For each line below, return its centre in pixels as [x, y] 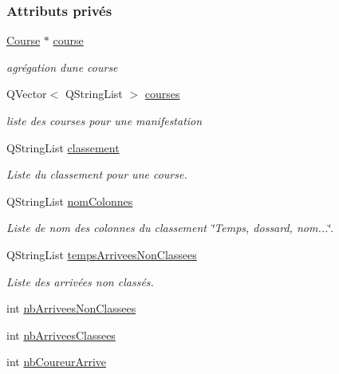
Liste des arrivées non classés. [80, 281]
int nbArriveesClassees [61, 335]
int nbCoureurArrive [57, 362]
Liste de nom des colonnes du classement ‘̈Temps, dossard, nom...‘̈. [170, 228]
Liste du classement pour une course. [97, 174]
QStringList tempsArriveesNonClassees [102, 254]
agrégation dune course [62, 67]
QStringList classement [63, 147]
